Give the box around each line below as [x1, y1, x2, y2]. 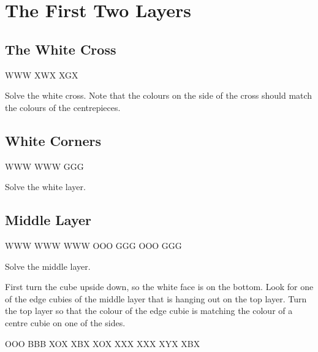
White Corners [5, 131, 102, 150]
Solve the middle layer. [5, 259, 91, 272]
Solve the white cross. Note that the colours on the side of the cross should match [5, 89, 312, 102]
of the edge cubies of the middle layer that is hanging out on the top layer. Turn [5, 292, 307, 305]
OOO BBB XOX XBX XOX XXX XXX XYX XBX [5, 337, 200, 350]
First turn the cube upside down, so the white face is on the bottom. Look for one [5, 280, 314, 293]
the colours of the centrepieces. [5, 101, 121, 113]
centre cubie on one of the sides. [5, 316, 126, 329]
